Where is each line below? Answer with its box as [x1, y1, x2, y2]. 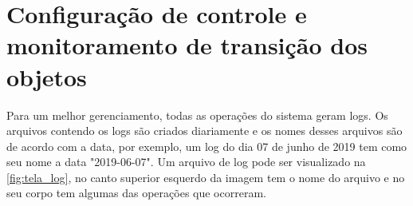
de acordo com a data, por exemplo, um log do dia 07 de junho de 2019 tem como [6, 137, 407, 154]
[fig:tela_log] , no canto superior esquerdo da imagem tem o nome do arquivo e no [6, 168, 405, 185]
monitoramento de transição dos [6, 29, 368, 61]
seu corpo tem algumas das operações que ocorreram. [6, 184, 266, 201]
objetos [6, 60, 87, 93]
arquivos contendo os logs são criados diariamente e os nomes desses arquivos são [6, 122, 403, 139]
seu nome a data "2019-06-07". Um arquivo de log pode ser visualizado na [6, 153, 366, 170]
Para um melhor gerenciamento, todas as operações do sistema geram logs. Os [6, 106, 388, 123]
